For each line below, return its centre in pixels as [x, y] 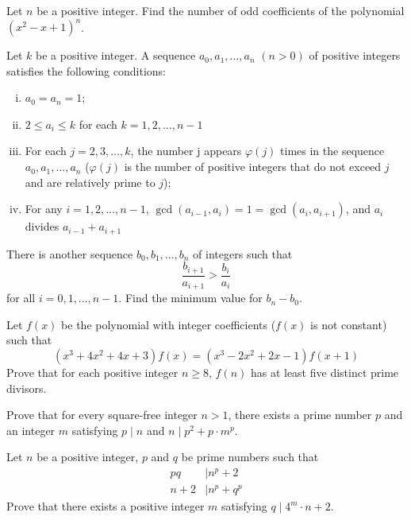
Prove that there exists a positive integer [106, 506]
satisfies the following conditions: [86, 70]
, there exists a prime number [300, 415]
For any [44, 209]
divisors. [27, 388]
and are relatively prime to [90, 182]
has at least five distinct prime [325, 373]
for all [21, 298]
